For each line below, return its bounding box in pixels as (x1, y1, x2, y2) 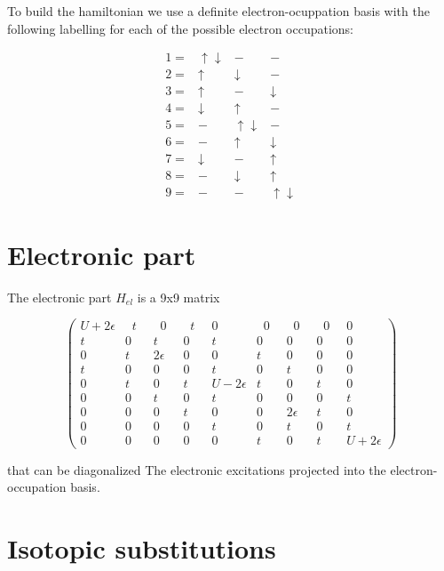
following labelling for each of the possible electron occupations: (7, 19, 353, 37)
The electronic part (7, 287, 112, 306)
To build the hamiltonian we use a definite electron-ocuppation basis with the (7, 2, 430, 20)
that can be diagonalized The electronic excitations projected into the (7, 460, 386, 479)
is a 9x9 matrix (137, 287, 220, 306)
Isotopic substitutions (7, 529, 276, 566)
